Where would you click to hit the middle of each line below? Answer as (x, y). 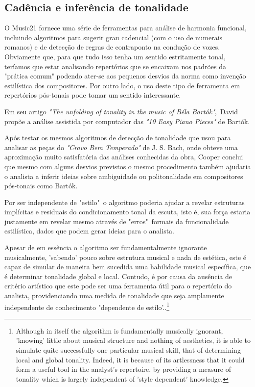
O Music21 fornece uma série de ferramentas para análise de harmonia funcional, (126, 28)
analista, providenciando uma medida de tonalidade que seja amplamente (114, 296)
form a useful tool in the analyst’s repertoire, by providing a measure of (124, 369)
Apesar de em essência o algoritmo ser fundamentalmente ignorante (106, 247)
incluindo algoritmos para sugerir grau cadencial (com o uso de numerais (114, 37)
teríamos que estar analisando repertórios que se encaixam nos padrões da (116, 66)
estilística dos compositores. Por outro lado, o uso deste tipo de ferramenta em (122, 85)
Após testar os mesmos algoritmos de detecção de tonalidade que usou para (118, 138)
